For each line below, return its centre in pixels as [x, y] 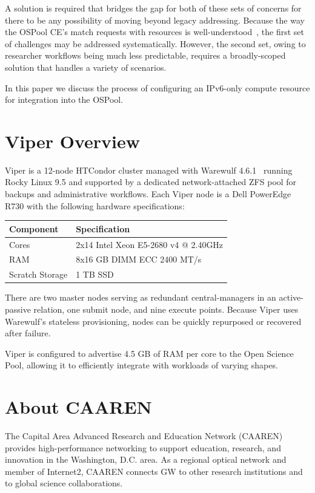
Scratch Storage [38, 274]
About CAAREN [78, 407]
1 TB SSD [95, 274]
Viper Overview [73, 141]
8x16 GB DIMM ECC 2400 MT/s [139, 259]
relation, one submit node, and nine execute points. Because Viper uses [166, 309]
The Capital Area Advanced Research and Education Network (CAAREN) [144, 436]
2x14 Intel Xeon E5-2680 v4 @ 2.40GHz [150, 244]
